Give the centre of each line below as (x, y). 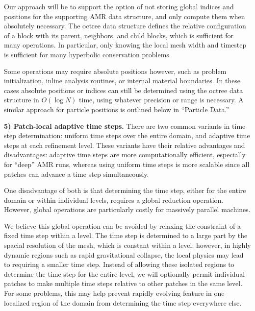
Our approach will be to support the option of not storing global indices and (119, 6)
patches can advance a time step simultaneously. (76, 174)
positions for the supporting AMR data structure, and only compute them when (125, 16)
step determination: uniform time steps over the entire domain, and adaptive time (127, 135)
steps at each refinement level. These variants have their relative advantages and (125, 145)
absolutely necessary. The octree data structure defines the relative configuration (125, 26)
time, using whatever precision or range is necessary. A (161, 100)
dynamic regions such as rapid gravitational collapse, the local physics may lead (124, 254)
